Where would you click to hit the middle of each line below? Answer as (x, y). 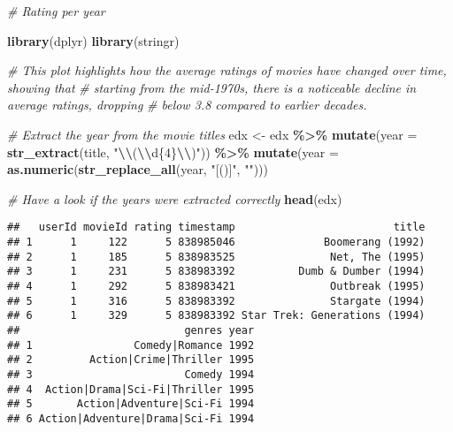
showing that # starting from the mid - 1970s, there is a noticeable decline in (212, 87)
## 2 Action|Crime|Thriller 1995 (131, 360)
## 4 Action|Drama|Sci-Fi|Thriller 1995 (131, 389)
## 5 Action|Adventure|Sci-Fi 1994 (131, 404)
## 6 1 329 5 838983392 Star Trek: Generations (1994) (216, 316)
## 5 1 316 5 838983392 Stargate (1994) (216, 301)
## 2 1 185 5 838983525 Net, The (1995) (216, 257)
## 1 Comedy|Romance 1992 (131, 345)
